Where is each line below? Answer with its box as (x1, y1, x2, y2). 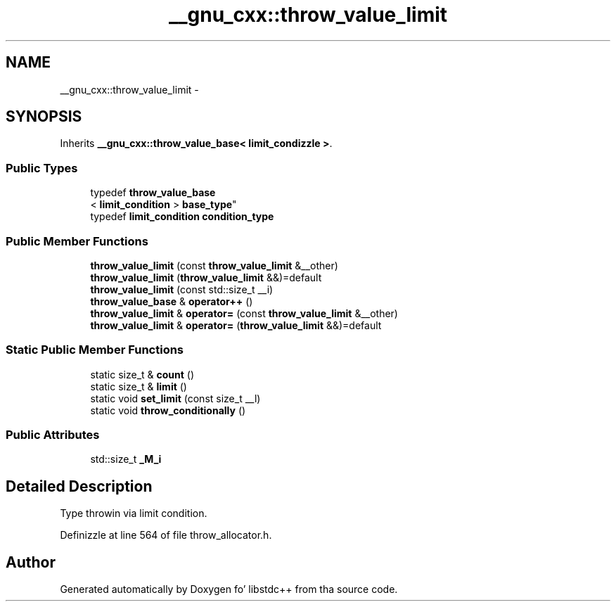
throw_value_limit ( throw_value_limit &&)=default (90, 271, 322, 283)
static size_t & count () (90, 368, 195, 381)
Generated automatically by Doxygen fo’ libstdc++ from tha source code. (60, 583, 398, 596)
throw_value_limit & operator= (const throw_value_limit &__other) (90, 307, 398, 319)
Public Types (6, 160, 78, 175)
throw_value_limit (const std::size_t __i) (90, 283, 274, 295)
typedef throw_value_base (90, 186, 216, 199)
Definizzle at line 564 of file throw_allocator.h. (60, 529, 272, 542)
